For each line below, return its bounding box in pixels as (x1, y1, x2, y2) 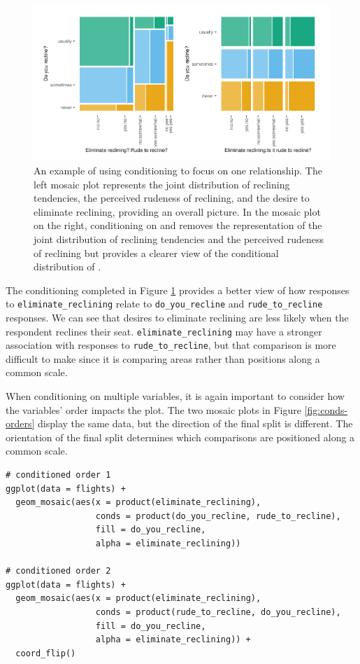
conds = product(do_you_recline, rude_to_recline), (95, 511, 341, 521)
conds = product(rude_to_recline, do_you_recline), (95, 607, 341, 617)
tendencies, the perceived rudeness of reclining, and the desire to (34, 191, 310, 205)
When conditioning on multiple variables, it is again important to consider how (6, 389, 345, 403)
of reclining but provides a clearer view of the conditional (34, 245, 279, 260)
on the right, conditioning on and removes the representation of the (34, 218, 322, 233)
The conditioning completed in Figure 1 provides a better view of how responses (6, 282, 350, 297)
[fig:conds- (304, 402, 348, 417)
